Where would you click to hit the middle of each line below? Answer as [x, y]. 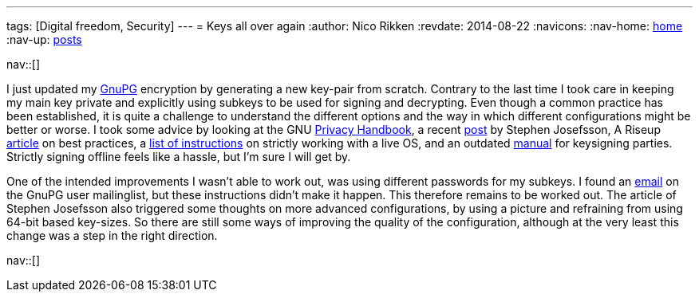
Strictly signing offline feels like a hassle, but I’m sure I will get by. [179, 157]
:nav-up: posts [44, 39]
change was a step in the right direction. [112, 235]
